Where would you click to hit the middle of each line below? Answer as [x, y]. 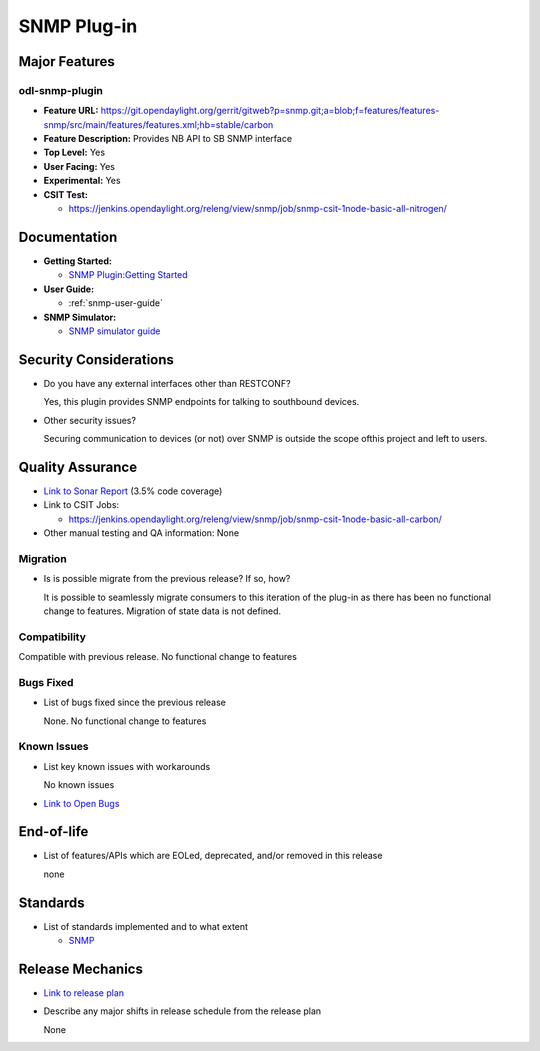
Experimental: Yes [82, 181]
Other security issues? [90, 420]
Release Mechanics [81, 968]
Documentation [68, 236]
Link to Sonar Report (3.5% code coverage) [133, 491]
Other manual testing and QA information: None [141, 533]
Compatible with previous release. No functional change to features [157, 657]
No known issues [79, 785]
